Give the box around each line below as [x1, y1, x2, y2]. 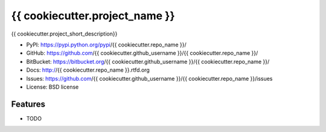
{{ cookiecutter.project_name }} [11, 9, 175, 22]
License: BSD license [26, 83, 79, 90]
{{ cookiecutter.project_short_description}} [11, 30, 118, 37]
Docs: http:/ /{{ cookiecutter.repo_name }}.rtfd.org [26, 66, 150, 74]
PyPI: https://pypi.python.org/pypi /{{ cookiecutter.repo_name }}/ [26, 41, 187, 48]
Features [11, 99, 45, 109]
